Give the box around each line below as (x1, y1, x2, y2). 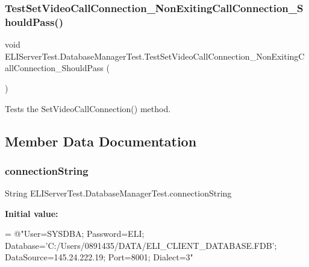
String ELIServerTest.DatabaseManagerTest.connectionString (5, 187, 232, 199)
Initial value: (5, 207, 58, 219)
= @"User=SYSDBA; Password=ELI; (5, 227, 145, 240)
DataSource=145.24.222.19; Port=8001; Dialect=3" (5, 251, 193, 263)
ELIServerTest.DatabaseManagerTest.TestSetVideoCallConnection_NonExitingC (5, 49, 305, 62)
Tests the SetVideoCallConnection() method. (5, 102, 171, 115)
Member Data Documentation (5, 131, 197, 150)
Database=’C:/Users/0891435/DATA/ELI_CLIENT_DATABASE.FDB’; (5, 239, 277, 251)
